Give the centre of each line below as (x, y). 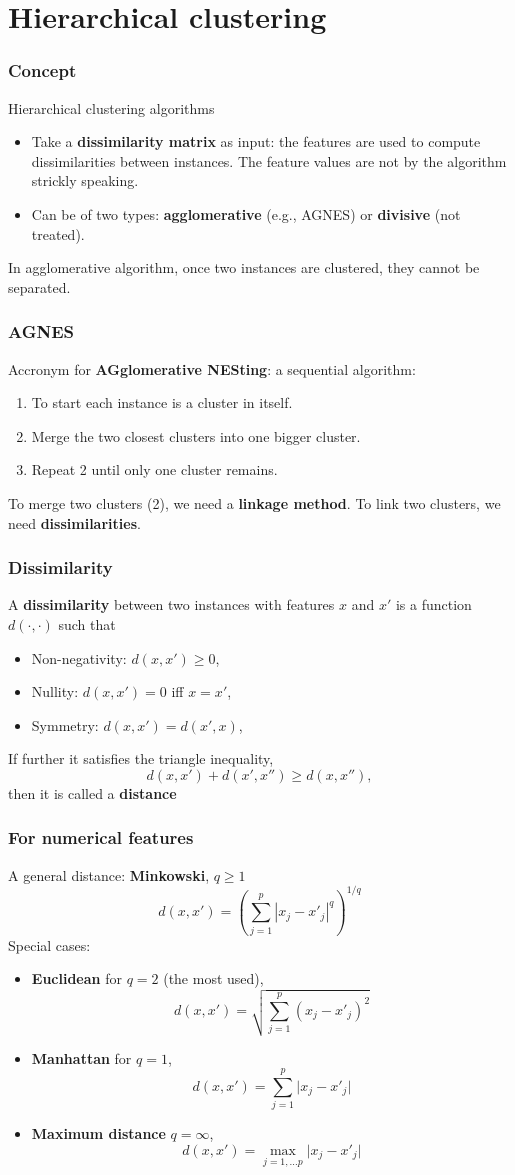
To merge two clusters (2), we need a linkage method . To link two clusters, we (254, 502)
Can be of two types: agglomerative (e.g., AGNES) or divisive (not (246, 213)
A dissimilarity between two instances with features (171, 604)
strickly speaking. (85, 180)
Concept (42, 70)
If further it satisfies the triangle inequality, (141, 758)
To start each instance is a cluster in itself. (162, 402)
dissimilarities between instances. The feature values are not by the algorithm (269, 160)
